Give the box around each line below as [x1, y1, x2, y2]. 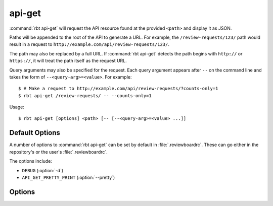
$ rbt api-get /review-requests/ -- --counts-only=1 [18, 93, 152, 98]
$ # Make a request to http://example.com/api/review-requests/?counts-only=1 [18, 86, 218, 92]
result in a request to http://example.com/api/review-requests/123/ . [9, 41, 169, 47]
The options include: [9, 158, 53, 164]
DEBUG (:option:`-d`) [22, 167, 64, 173]
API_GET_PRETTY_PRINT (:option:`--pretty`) [22, 174, 115, 180]
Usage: [9, 104, 25, 110]
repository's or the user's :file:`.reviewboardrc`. [9, 149, 108, 155]
